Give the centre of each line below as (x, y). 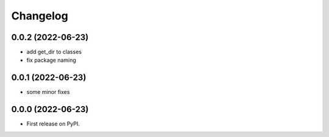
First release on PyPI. (53, 124)
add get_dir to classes (54, 52)
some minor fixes (48, 92)
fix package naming (51, 60)
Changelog (40, 16)
